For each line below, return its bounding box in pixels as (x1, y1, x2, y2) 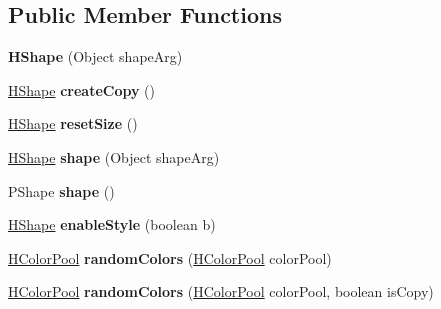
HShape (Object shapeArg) (8, 46, 183, 67)
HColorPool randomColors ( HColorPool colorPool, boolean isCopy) (8, 281, 434, 302)
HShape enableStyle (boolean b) (8, 214, 216, 235)
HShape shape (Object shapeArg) (8, 146, 220, 167)
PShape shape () (8, 180, 115, 201)
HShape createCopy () (8, 79, 156, 100)
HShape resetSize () (8, 113, 138, 134)
